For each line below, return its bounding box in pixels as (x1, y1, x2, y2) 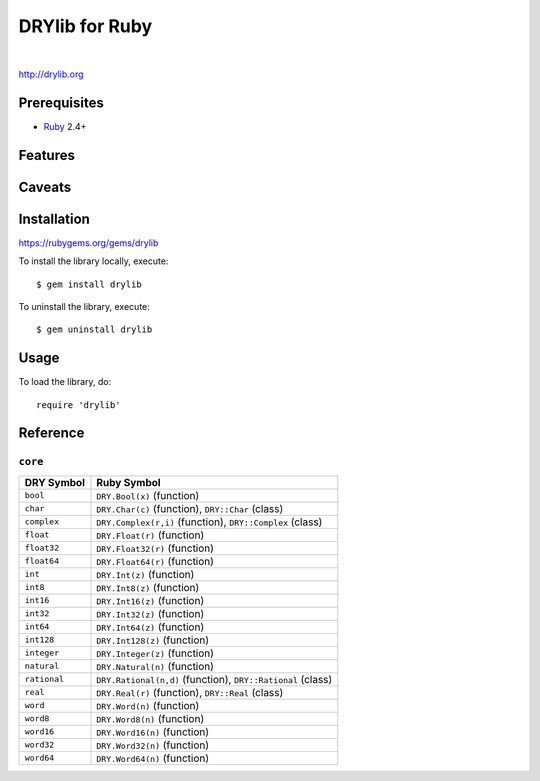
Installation (18, 210, 90, 227)
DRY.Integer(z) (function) (96, 646, 215, 660)
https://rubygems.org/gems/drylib (18, 236, 159, 249)
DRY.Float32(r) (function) (96, 541, 215, 555)
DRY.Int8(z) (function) (96, 580, 200, 594)
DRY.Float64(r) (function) (96, 554, 215, 568)
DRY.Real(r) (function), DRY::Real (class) (96, 685, 284, 699)
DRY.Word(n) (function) (96, 698, 200, 712)
